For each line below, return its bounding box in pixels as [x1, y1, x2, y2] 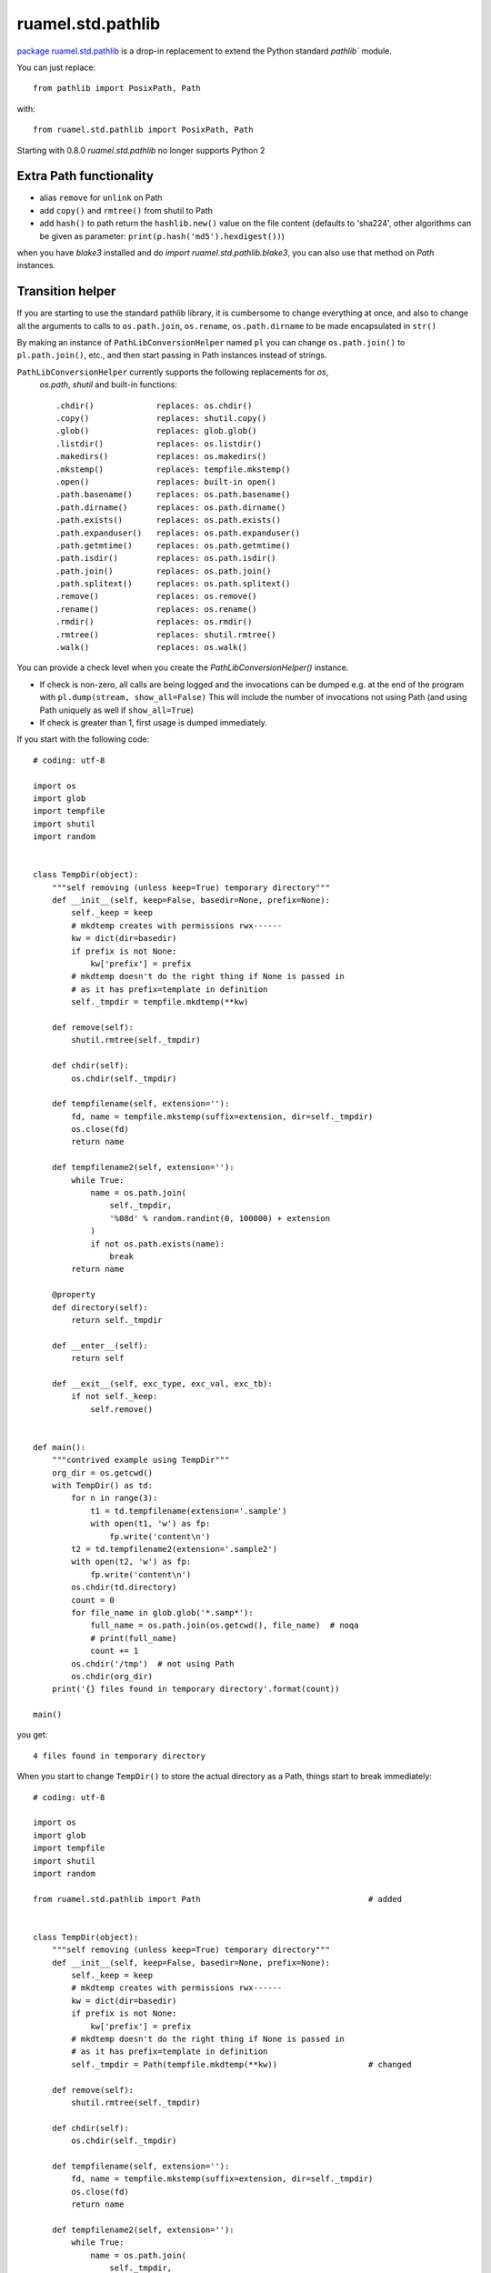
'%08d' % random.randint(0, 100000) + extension [109, 1213, 331, 1223]
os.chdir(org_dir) [71, 1671, 154, 1681]
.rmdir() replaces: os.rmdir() [55, 616, 253, 627]
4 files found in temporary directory [33, 1750, 206, 1761]
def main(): [33, 1442, 86, 1452]
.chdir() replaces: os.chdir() [55, 400, 253, 411]
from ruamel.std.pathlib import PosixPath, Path [33, 125, 254, 135]
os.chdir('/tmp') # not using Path [71, 1658, 235, 1668]
